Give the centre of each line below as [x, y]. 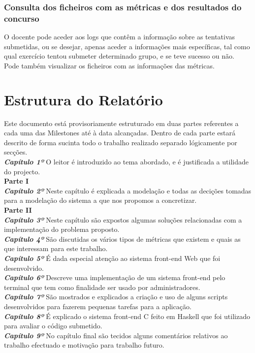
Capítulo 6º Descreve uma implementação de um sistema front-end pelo [115, 277]
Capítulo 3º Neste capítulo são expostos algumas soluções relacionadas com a [123, 219]
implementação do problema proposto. [62, 229]
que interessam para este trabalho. [56, 248]
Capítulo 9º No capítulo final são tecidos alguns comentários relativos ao [116, 335]
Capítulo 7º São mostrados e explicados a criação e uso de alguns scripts [116, 297]
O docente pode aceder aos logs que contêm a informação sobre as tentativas [120, 37]
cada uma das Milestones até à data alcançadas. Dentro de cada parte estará [120, 133]
